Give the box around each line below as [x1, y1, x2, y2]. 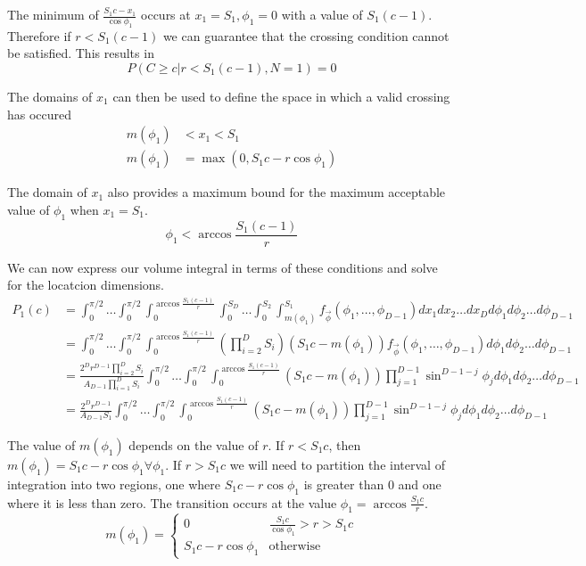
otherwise [268, 540, 321, 554]
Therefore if [7, 26, 71, 45]
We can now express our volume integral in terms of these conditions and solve [7, 258, 438, 276]
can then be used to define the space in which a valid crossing [112, 86, 450, 105]
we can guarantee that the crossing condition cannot [162, 26, 450, 45]
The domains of [7, 86, 93, 105]
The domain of [7, 183, 87, 201]
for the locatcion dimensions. [7, 275, 164, 294]
